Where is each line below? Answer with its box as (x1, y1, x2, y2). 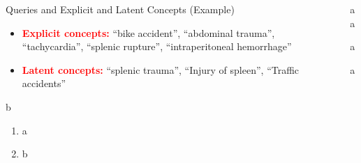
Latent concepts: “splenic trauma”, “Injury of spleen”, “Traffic (22, 62, 300, 77)
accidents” (22, 76, 66, 91)
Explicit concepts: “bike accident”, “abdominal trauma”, (22, 25, 275, 40)
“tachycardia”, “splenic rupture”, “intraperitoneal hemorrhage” (22, 39, 292, 54)
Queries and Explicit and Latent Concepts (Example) (6, 2, 235, 16)
